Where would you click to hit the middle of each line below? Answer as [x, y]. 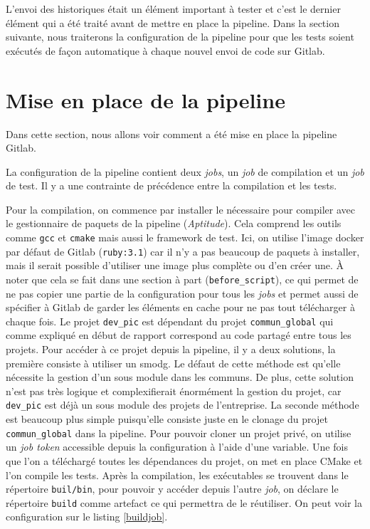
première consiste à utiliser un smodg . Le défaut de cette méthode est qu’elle [173, 363]
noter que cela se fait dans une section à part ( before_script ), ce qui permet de [182, 279]
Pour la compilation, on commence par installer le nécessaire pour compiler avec [181, 209]
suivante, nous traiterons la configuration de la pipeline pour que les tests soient [180, 37]
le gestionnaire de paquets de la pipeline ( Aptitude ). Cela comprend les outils [174, 223]
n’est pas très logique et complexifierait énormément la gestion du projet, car [174, 391]
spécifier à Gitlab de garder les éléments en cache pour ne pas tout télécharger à [180, 307]
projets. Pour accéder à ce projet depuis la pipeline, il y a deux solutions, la [171, 349]
